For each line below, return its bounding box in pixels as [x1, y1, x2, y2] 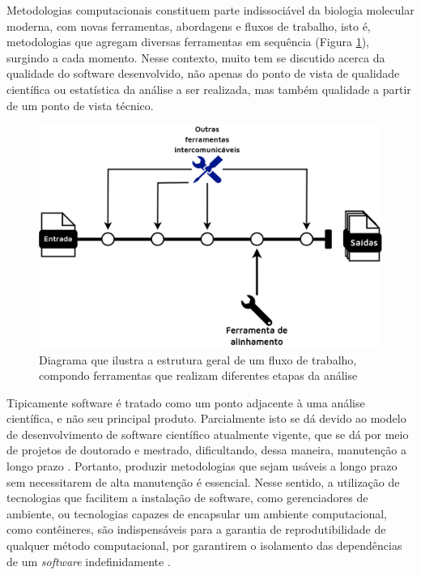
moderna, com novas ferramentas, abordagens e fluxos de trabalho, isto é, [6, 17, 371, 34]
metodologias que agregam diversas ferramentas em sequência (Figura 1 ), [6, 33, 369, 50]
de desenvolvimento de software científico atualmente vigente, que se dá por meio [6, 425, 409, 442]
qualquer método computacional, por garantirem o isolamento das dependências [6, 537, 402, 554]
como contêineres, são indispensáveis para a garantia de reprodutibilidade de [6, 521, 386, 538]
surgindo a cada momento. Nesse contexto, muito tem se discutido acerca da [6, 49, 385, 66]
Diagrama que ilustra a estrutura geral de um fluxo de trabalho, [39, 351, 357, 368]
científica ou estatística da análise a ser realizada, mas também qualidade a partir [6, 80, 411, 97]
